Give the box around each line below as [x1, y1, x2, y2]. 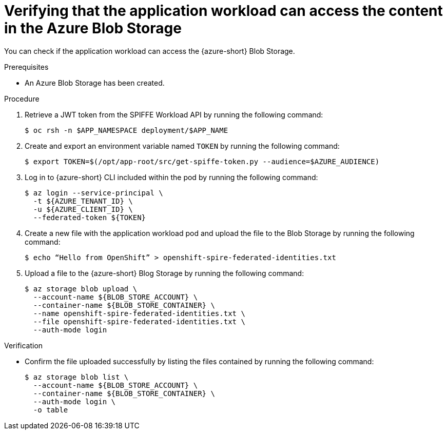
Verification [4, 341, 43, 350]
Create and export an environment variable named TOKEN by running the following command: [25, 141, 340, 150]
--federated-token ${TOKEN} [33, 213, 146, 222]
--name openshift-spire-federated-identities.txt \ [33, 309, 245, 318]
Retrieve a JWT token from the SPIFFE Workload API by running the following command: [25, 110, 323, 119]
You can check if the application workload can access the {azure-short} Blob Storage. [4, 46, 295, 55]
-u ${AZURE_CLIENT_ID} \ [33, 205, 133, 213]
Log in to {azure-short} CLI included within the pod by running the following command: [25, 172, 318, 182]
